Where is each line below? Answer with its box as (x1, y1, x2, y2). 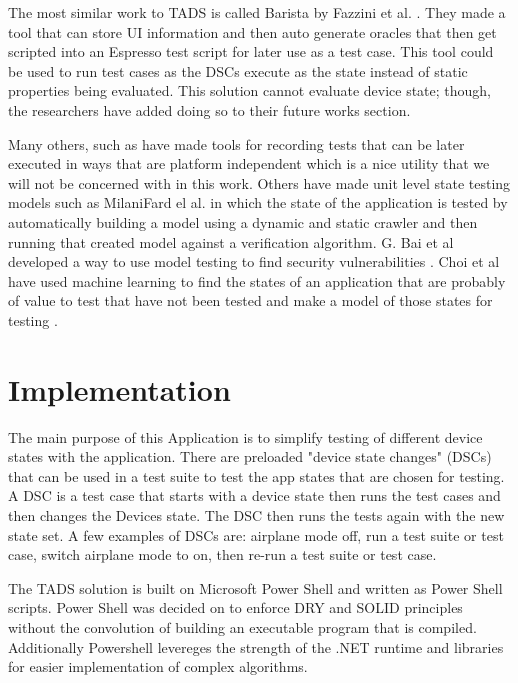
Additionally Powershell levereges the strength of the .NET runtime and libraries (8, 636, 504, 657)
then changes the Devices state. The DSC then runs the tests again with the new (8, 505, 505, 525)
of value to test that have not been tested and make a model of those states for (8, 290, 493, 311)
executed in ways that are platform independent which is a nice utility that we (8, 153, 490, 174)
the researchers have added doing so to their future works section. (8, 99, 411, 120)
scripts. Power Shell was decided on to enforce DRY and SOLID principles (8, 597, 463, 618)
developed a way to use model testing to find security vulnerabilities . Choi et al (8, 251, 500, 272)
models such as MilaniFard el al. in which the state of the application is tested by (8, 192, 508, 213)
